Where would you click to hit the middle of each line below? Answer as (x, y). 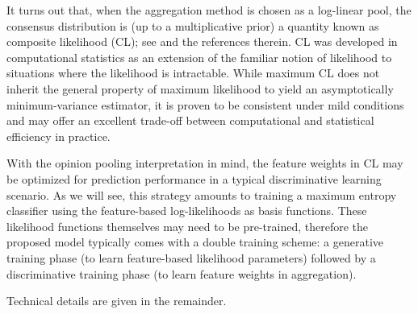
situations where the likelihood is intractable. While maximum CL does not (193, 73)
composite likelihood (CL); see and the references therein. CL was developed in (202, 41)
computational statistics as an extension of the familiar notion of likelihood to (199, 57)
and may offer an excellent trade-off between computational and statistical (190, 120)
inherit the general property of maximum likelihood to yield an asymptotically (200, 88)
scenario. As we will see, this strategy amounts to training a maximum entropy (202, 194)
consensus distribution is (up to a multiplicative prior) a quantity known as (193, 25)
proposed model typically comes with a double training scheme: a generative (195, 242)
